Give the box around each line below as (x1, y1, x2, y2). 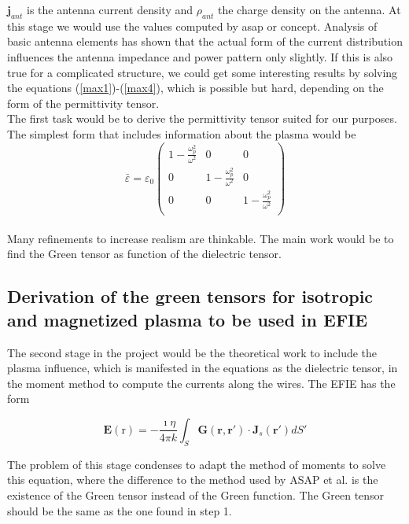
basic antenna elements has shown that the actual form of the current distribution (7, 33, 403, 50)
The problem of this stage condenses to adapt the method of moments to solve (7, 456, 386, 472)
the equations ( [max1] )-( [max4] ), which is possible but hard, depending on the (7, 79, 384, 96)
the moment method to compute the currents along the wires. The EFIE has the (7, 375, 396, 391)
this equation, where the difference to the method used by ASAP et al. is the (7, 471, 378, 488)
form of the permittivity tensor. (7, 94, 160, 111)
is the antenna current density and (26, 2, 193, 17)
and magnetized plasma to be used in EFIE (7, 307, 368, 331)
